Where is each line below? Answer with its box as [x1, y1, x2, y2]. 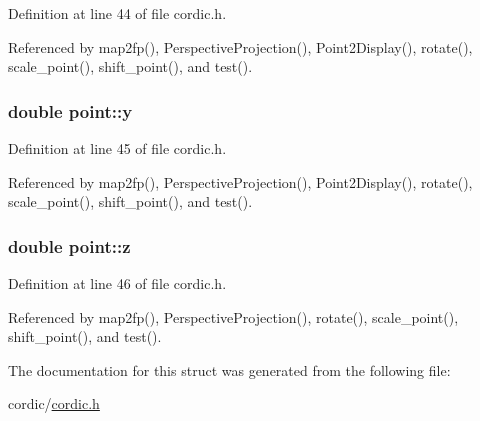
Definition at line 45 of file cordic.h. [8, 138, 227, 158]
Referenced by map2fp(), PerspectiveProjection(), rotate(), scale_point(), [8, 306, 459, 327]
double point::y [8, 98, 133, 123]
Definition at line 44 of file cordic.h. [8, 3, 227, 23]
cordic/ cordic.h [8, 393, 100, 414]
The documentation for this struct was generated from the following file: [8, 359, 451, 380]
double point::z [8, 233, 131, 258]
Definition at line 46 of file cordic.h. [8, 273, 227, 293]
